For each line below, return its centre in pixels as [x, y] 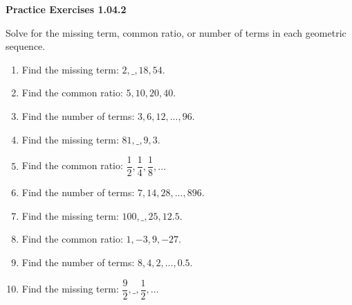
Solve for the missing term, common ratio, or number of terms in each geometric [176, 32]
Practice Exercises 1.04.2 [66, 9]
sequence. [26, 46]
